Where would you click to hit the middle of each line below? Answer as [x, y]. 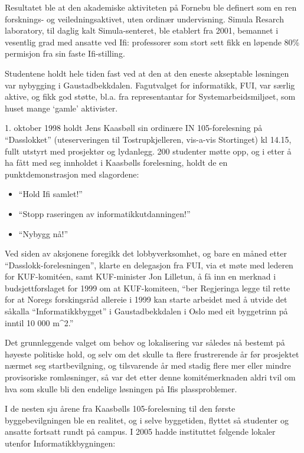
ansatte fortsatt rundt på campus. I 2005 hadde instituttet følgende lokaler [140, 431]
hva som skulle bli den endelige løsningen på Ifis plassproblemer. [121, 388]
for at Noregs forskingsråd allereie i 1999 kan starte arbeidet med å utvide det [146, 299]
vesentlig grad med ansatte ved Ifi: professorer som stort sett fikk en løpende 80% [152, 42]
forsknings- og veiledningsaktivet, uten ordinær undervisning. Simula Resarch [144, 19]
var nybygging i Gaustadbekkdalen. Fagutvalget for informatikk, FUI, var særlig [150, 85]
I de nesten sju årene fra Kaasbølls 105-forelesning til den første [120, 408]
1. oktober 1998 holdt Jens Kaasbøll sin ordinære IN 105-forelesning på [134, 128]
